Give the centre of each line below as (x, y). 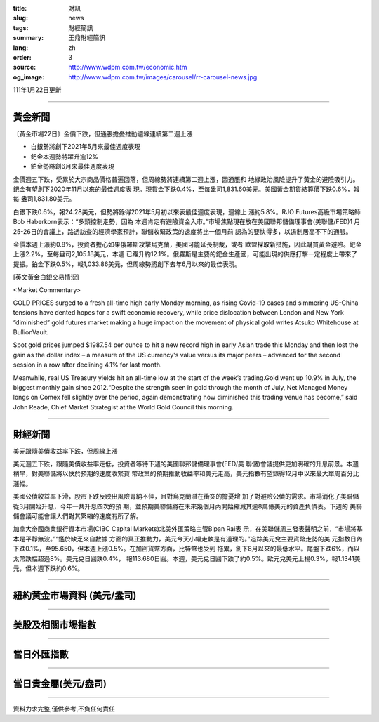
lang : (21, 47)
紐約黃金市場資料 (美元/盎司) (75, 595)
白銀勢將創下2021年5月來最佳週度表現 (85, 147)
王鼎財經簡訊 (87, 38)
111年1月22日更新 (37, 90)
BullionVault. (31, 332)
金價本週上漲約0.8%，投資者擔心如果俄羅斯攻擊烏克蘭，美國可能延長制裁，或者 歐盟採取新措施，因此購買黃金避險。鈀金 (187, 244)
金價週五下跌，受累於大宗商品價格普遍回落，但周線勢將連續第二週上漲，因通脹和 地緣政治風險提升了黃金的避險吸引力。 (186, 179)
